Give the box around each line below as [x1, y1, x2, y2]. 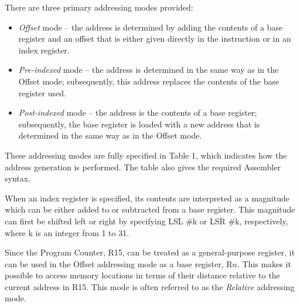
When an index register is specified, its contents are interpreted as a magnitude [5, 191, 289, 204]
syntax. [5, 172, 31, 184]
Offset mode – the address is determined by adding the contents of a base [18, 21, 283, 33]
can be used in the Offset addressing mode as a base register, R [5, 257, 233, 270]
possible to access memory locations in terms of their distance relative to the [5, 269, 280, 281]
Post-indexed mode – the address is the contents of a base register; [18, 106, 257, 119]
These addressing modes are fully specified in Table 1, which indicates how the [5, 149, 287, 161]
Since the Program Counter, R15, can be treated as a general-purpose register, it [5, 246, 295, 258]
